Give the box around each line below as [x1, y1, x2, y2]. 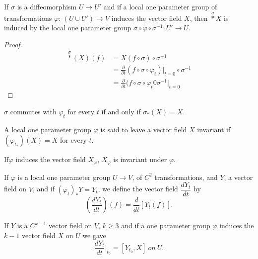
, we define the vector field [98, 183, 178, 194]
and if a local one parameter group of [103, 1, 217, 11]
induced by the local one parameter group [4, 22, 131, 33]
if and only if [101, 106, 141, 116]
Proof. [4, 39, 22, 49]
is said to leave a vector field [100, 124, 187, 134]
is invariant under [113, 154, 167, 165]
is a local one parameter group [17, 172, 111, 182]
